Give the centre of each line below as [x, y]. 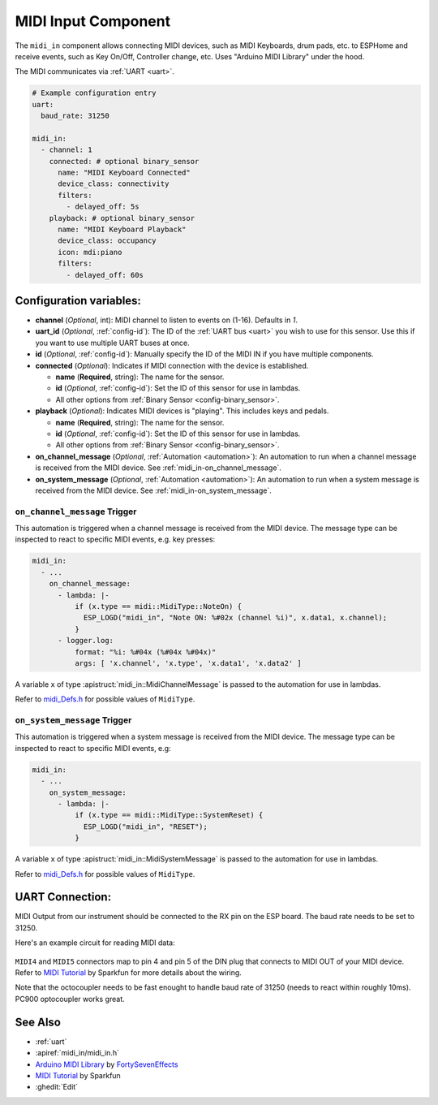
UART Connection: [63, 897]
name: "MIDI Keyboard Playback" [122, 229]
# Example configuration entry [94, 93]
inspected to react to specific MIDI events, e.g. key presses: [115, 539]
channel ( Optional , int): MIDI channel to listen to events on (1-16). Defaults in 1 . [166, 320]
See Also [38, 1022]
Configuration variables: [78, 300]
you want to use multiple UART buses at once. [112, 343]
